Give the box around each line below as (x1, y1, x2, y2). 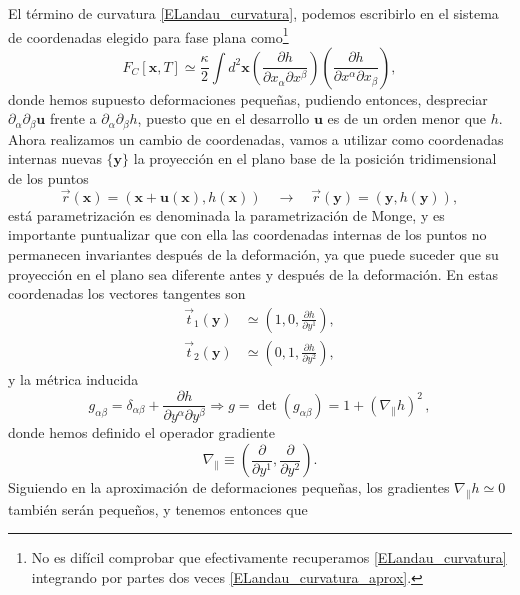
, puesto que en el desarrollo (137, 108, 310, 129)
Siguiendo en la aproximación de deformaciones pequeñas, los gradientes (8, 477, 450, 498)
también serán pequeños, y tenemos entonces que (8, 498, 308, 519)
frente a (49, 108, 97, 129)
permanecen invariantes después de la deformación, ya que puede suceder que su (8, 244, 499, 265)
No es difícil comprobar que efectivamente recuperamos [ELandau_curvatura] (31, 547, 507, 568)
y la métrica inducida (8, 368, 139, 389)
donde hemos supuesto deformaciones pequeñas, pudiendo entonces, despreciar (8, 88, 488, 109)
